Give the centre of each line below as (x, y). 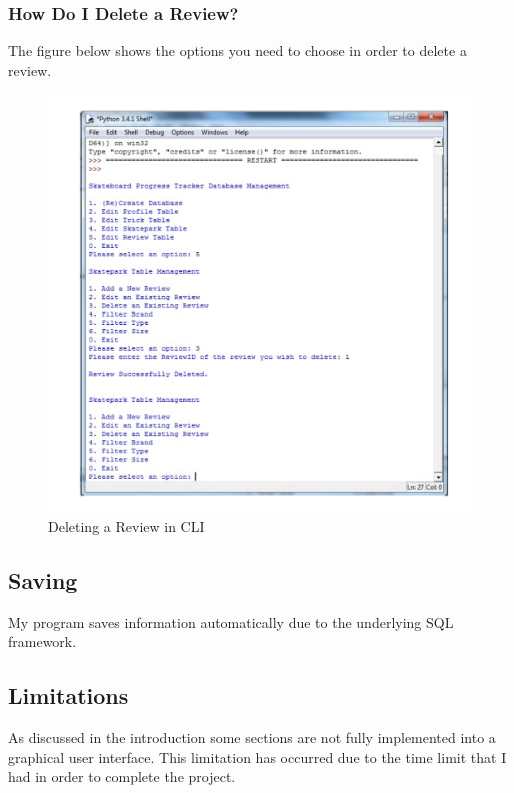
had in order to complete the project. (122, 776)
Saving (43, 579)
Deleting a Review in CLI (126, 525)
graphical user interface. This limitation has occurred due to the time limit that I (257, 756)
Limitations (68, 695)
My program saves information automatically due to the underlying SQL (231, 621)
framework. (42, 641)
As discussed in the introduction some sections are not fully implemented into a (252, 736)
